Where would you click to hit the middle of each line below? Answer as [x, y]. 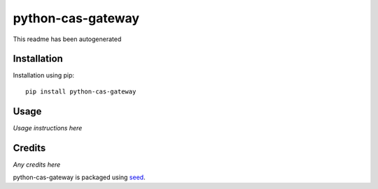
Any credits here [37, 165]
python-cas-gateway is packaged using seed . [79, 177]
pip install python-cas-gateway [81, 91]
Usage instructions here [48, 128]
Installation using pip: [44, 75]
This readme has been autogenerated [67, 39]
